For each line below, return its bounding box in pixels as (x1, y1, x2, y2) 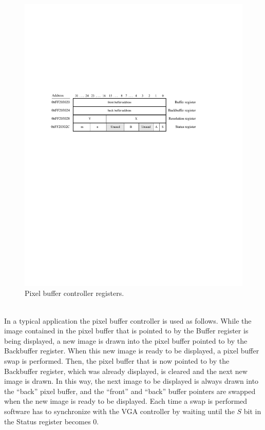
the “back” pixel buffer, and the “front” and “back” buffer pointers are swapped (4, 385, 256, 396)
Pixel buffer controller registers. (25, 288, 124, 298)
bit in (243, 406, 261, 417)
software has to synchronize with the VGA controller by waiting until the (4, 406, 235, 417)
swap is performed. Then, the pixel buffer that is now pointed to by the (4, 356, 230, 366)
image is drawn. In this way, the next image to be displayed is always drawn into (4, 376, 259, 386)
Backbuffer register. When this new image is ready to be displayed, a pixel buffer (4, 345, 259, 356)
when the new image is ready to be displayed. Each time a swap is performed (4, 396, 248, 406)
